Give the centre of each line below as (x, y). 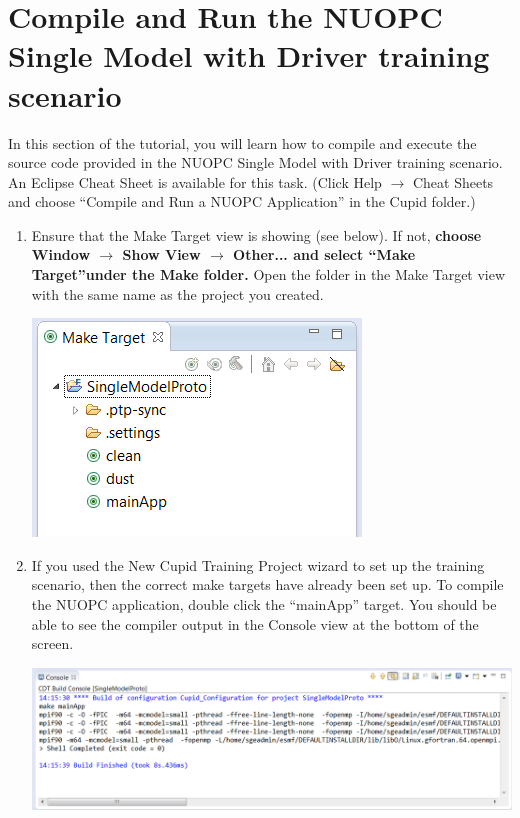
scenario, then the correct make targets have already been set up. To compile (267, 584)
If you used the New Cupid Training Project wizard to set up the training (258, 564)
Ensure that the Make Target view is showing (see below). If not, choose (256, 234)
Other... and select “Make (324, 254)
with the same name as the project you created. (177, 293)
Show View (161, 254)
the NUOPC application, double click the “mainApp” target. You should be (264, 604)
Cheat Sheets (453, 181)
